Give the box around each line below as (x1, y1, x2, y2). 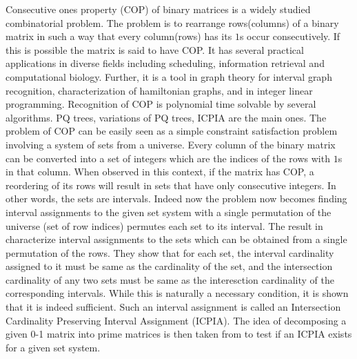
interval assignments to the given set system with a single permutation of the (6, 204, 331, 219)
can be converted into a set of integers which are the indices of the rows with (6, 151, 330, 165)
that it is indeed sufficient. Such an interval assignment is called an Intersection (6, 300, 341, 314)
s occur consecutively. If (239, 29, 340, 43)
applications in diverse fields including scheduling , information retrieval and (6, 56, 325, 70)
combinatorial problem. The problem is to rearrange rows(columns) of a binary (6, 15, 339, 30)
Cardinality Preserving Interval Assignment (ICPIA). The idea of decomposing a (6, 313, 347, 327)
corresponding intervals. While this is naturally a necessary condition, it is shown (6, 286, 349, 300)
